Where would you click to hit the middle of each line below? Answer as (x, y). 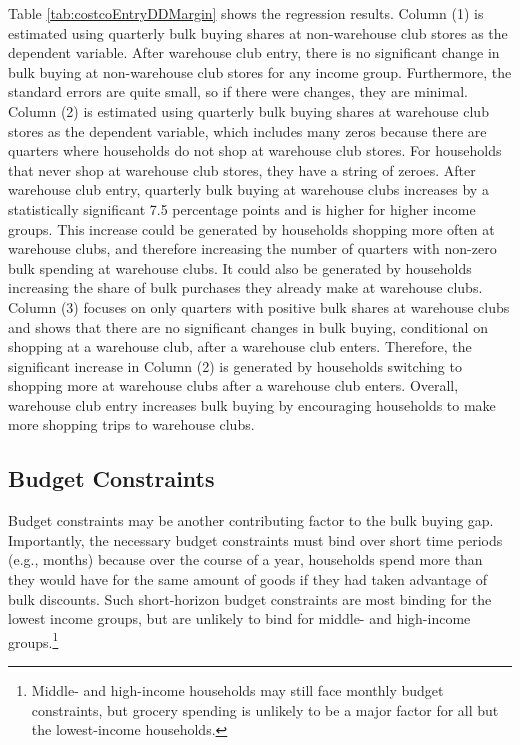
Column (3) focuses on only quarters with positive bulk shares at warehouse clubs (259, 306)
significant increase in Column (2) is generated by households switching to (235, 365)
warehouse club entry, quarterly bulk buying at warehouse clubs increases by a (248, 189)
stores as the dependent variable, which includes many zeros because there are (247, 130)
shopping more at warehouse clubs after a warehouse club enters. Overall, (233, 385)
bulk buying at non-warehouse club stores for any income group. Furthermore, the (260, 71)
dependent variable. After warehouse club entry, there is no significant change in (254, 52)
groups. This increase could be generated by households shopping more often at (251, 228)
